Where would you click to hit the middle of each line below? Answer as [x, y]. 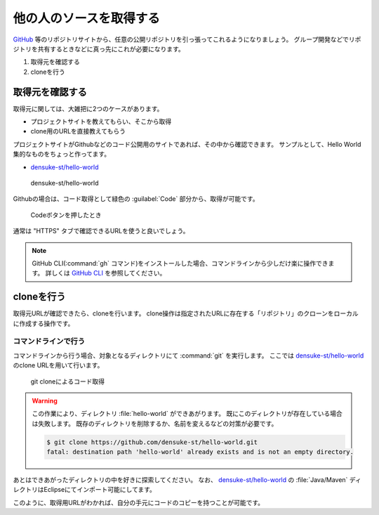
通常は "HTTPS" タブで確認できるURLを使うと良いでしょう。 [101, 231]
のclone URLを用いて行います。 [58, 365]
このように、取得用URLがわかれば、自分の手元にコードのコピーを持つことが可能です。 [139, 502]
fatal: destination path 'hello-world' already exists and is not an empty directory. [200, 452]
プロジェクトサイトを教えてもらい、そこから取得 [101, 122]
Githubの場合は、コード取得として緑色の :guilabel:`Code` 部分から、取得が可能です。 [136, 199]
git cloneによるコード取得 [68, 381]
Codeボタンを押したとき [66, 215]
